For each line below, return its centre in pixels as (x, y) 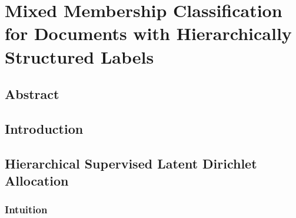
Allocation (37, 181)
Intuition (26, 209)
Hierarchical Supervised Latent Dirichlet (131, 163)
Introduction (44, 128)
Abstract (32, 94)
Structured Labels (79, 56)
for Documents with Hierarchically (148, 33)
